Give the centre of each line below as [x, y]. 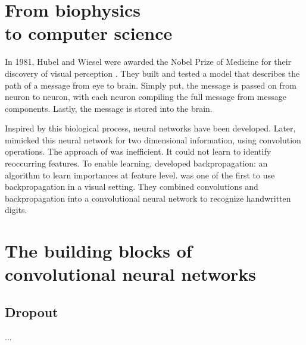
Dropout [32, 311]
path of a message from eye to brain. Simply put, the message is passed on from [151, 85]
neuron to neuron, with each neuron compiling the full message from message [146, 97]
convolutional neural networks [131, 274]
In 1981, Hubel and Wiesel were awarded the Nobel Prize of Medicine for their [148, 62]
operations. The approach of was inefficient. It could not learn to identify [138, 151]
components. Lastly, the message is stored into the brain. [109, 108]
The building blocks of [99, 251]
